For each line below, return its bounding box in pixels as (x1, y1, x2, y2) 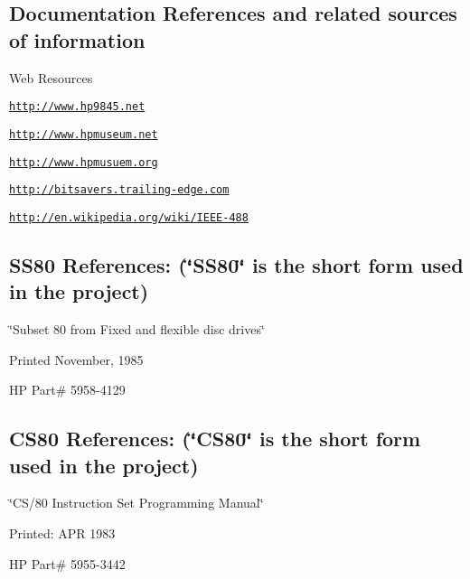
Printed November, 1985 (9, 350, 144, 369)
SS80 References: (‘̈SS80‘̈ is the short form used (9, 250, 464, 278)
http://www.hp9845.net (9, 100, 146, 114)
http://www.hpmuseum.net (9, 127, 158, 141)
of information (9, 25, 146, 53)
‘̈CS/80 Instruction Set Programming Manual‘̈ (9, 493, 264, 512)
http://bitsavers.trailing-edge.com (9, 183, 230, 197)
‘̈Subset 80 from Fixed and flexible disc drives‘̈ (9, 320, 265, 339)
